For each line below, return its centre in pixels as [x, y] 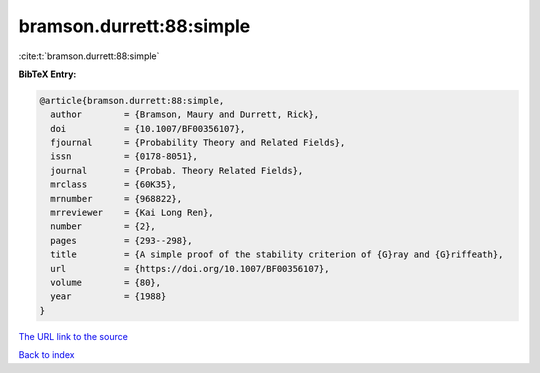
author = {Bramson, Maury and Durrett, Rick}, [185, 114]
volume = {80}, [106, 282]
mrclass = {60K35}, [113, 184]
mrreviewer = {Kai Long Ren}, [132, 213]
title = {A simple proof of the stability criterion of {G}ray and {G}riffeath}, [277, 254]
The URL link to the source [73, 336]
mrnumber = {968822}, [116, 198]
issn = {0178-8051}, [124, 156]
